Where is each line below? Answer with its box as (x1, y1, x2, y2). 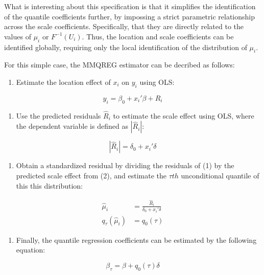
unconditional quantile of (181, 170, 259, 180)
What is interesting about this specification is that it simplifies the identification (4, 1, 256, 11)
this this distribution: (16, 180, 83, 191)
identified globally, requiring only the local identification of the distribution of (4, 41, 247, 52)
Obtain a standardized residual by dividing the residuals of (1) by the (16, 160, 234, 171)
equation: (16, 244, 45, 255)
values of (4, 31, 31, 41)
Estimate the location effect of (16, 76, 111, 87)
